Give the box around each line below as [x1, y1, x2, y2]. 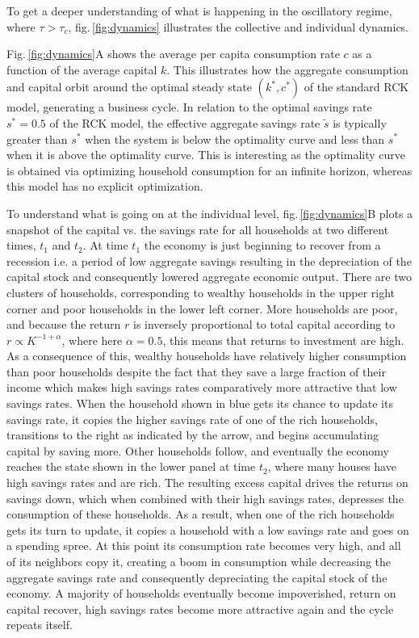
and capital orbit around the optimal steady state [6, 78, 252, 95]
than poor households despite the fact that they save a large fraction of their [6, 363, 386, 380]
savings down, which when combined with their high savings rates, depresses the [6, 489, 404, 506]
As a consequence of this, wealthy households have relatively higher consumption [6, 347, 407, 364]
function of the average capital [6, 61, 157, 78]
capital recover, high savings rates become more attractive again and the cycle [6, 600, 394, 617]
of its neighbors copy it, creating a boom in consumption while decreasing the [6, 553, 392, 569]
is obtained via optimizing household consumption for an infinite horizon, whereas [6, 162, 413, 178]
